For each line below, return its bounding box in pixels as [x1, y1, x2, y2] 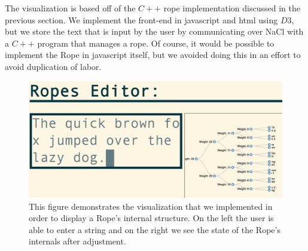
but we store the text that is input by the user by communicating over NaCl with [5, 25, 304, 38]
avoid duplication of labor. [5, 60, 102, 72]
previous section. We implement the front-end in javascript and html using [5, 13, 278, 26]
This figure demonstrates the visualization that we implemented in [29, 200, 273, 212]
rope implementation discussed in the [163, 2, 300, 14]
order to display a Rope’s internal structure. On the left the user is [29, 212, 274, 224]
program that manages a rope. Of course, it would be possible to [37, 36, 275, 49]
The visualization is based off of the [5, 2, 136, 14]
